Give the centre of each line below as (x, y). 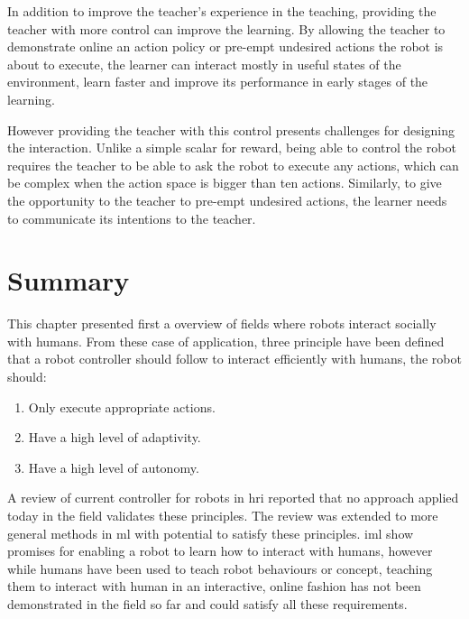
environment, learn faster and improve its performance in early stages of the (218, 82)
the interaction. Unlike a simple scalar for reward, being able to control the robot (232, 148)
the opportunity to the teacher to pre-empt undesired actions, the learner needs (227, 200)
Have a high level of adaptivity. (115, 437)
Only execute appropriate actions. (122, 407)
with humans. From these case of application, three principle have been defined (226, 341)
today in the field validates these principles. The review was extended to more (223, 515)
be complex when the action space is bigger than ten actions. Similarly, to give (225, 183)
